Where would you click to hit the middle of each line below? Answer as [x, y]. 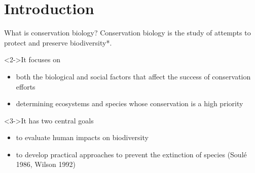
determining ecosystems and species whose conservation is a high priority [130, 103]
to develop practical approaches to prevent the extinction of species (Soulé [131, 154]
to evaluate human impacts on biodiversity [82, 137]
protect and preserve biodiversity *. [58, 42]
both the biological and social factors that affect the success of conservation [133, 76]
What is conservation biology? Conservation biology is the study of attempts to [128, 33]
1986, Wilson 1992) [46, 164]
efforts [26, 86]
